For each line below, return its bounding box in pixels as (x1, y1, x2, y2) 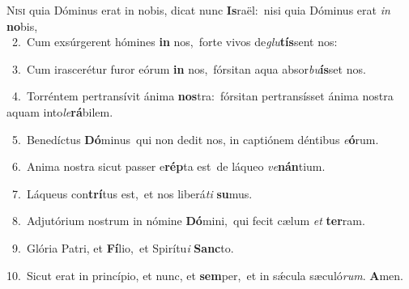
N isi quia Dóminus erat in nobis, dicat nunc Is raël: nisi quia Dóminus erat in (6, 2, 390, 18)
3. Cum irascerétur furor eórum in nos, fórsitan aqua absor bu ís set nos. (11, 60, 366, 77)
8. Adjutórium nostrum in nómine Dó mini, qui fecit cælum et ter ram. (11, 212, 365, 229)
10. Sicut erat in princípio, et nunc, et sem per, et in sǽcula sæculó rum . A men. (6, 266, 403, 283)
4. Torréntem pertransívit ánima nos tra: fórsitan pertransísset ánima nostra (11, 87, 394, 104)
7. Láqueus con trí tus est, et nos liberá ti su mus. (11, 185, 253, 202)
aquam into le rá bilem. (6, 103, 113, 120)
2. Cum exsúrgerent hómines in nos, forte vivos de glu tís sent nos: (11, 33, 338, 50)
